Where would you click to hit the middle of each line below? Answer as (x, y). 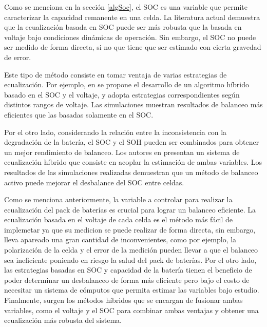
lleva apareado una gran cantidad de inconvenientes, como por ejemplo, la (120, 239)
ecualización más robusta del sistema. (63, 320)
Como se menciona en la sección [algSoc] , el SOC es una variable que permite (126, 7)
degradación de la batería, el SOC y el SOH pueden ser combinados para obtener (132, 142)
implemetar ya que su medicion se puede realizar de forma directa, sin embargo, (130, 229)
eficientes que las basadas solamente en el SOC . (79, 114)
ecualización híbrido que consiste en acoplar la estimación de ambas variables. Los (133, 162)
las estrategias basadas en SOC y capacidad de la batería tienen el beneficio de (128, 270)
